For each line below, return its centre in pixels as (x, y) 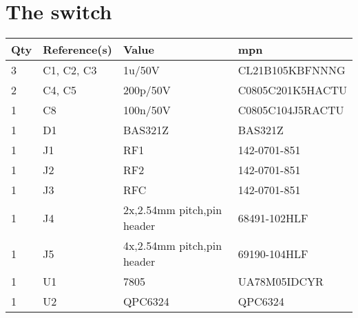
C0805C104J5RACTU (291, 110)
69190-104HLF (273, 253)
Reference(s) (77, 50)
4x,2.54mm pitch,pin (172, 246)
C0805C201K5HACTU (292, 90)
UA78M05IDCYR (281, 282)
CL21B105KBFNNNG (292, 70)
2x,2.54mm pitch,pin (172, 210)
